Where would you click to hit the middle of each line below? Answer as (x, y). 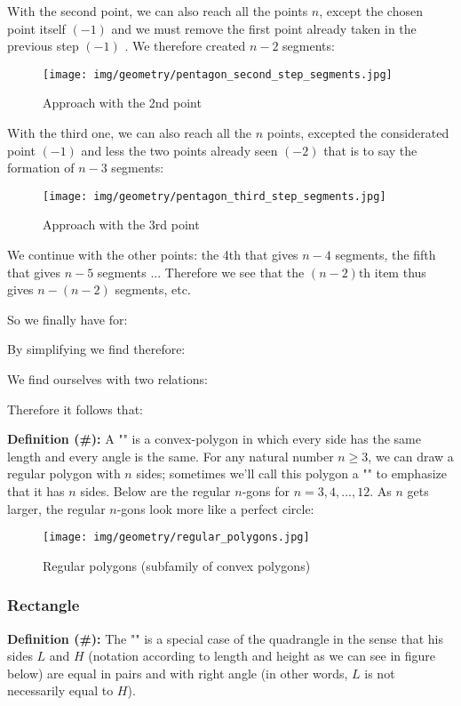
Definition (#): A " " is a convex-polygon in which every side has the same (214, 439)
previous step (43, 46)
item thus (400, 272)
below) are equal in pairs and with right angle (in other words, (178, 673)
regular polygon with (64, 473)
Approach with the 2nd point (122, 103)
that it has (36, 491)
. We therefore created (185, 46)
